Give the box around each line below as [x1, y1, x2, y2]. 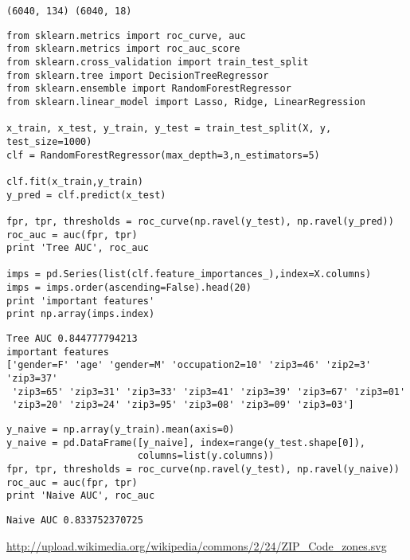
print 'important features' [6, 295, 155, 307]
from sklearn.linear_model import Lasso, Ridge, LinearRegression [6, 96, 366, 108]
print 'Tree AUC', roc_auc [6, 242, 149, 254]
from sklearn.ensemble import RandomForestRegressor [6, 83, 291, 95]
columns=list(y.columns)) [137, 450, 275, 462]
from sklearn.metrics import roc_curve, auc [6, 29, 246, 41]
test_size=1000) [6, 135, 92, 147]
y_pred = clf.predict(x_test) [6, 189, 166, 201]
